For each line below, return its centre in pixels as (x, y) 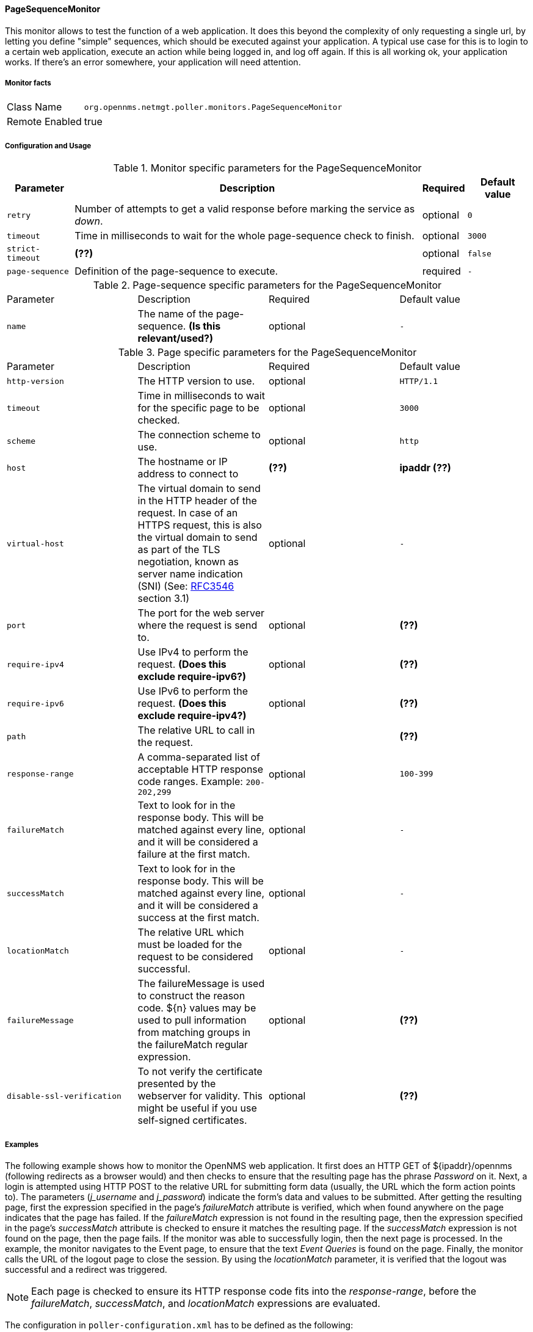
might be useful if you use (197, 1108)
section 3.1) (164, 599)
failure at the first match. (194, 854)
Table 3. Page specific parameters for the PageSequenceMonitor (267, 353)
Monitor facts (28, 83)
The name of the (176, 314)
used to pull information (192, 1020)
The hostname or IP (183, 462)
